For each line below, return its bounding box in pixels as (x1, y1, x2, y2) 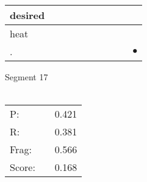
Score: (10, 160, 35, 175)
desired (10, 8, 45, 22)
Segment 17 (5, 70, 48, 83)
